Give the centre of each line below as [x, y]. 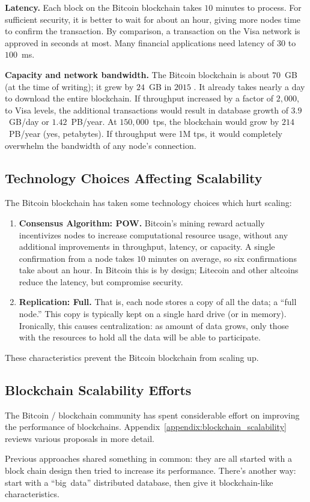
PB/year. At [94, 122]
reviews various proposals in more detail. [80, 438]
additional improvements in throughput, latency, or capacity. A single [147, 246]
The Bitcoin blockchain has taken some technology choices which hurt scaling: [148, 203]
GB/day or [29, 122]
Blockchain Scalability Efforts [98, 389]
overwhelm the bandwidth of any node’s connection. [101, 145]
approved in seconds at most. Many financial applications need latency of [140, 42]
